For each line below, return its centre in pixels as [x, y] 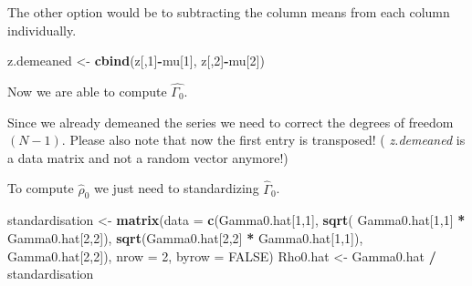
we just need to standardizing [176, 188]
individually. [42, 30]
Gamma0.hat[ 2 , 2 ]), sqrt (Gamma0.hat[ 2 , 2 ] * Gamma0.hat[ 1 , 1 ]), [185, 237]
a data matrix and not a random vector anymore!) [148, 157]
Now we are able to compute [87, 91]
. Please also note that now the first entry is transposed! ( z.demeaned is [263, 140]
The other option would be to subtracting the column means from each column [229, 12]
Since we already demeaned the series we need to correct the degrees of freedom [231, 122]
